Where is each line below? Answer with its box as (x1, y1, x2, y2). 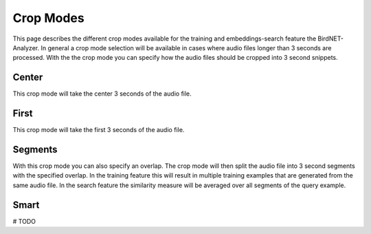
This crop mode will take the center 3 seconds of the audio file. (12, 89, 192, 98)
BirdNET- (317, 34, 344, 43)
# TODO (12, 217, 36, 225)
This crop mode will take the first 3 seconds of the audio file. (12, 126, 185, 134)
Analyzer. (12, 43, 40, 52)
